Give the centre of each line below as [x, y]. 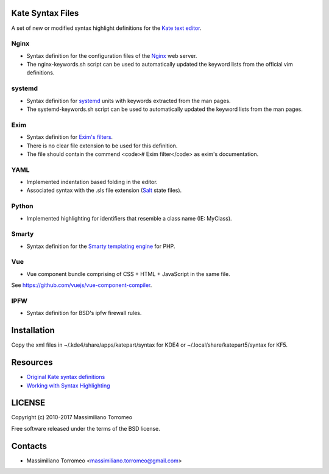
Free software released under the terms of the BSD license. [86, 428]
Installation [33, 331]
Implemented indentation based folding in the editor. [92, 182]
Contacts [29, 446]
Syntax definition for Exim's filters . [69, 137]
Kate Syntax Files [45, 13]
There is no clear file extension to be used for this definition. [102, 146]
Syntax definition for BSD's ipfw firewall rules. [84, 313]
